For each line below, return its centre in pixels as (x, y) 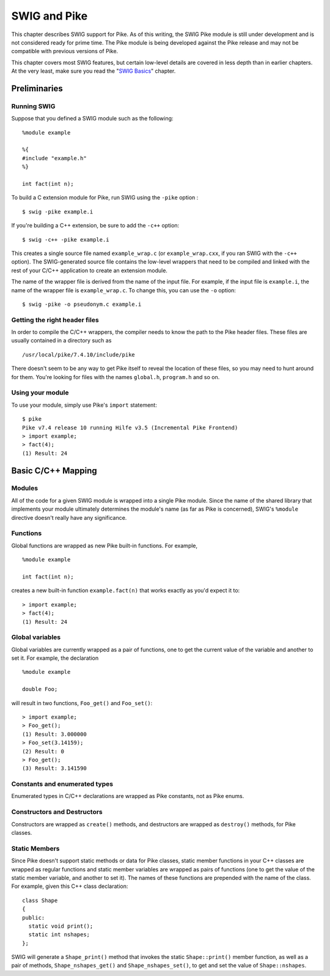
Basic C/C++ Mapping (54, 471)
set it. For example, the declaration (55, 658)
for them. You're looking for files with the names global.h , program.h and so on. (116, 377)
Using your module (40, 393)
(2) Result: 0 (43, 751)
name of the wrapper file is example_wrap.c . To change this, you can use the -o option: (124, 290)
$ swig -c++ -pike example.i (66, 239)
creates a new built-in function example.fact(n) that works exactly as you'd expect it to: (126, 591)
